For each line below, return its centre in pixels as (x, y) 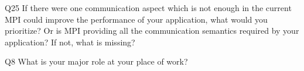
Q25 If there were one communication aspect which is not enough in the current (148, 8)
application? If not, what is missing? (70, 42)
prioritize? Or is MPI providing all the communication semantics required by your (152, 31)
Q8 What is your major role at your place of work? (96, 61)
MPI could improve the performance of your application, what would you (136, 19)
